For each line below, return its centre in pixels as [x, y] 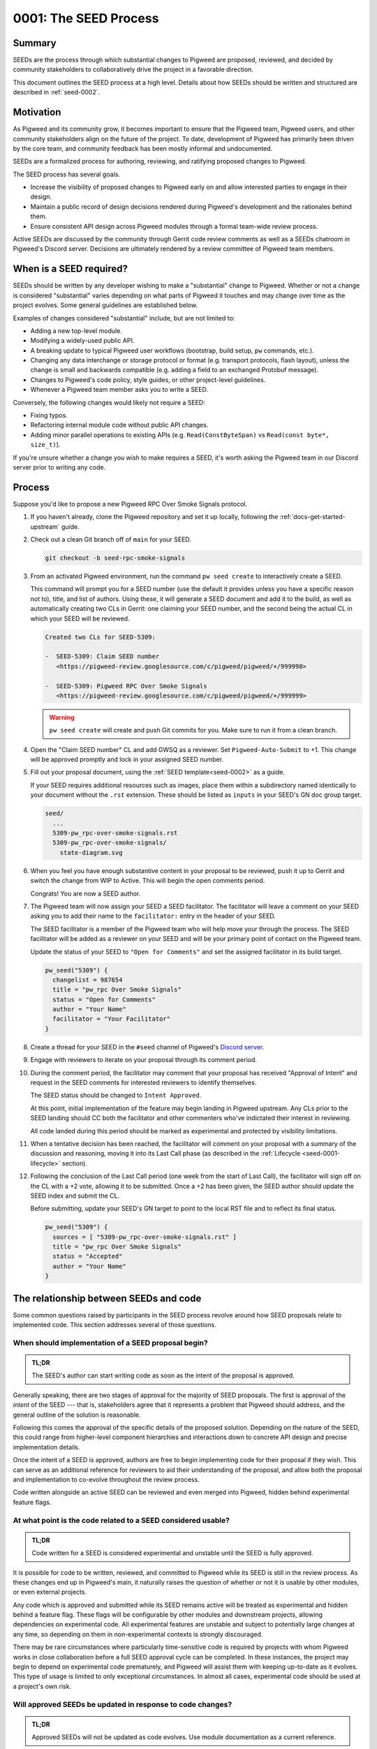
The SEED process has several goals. [66, 174]
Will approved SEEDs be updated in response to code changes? [123, 1704]
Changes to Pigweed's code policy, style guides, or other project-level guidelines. [148, 380]
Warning [62, 717]
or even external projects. [50, 1592]
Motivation [37, 112]
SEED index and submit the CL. [75, 1196]
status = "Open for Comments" [104, 999]
